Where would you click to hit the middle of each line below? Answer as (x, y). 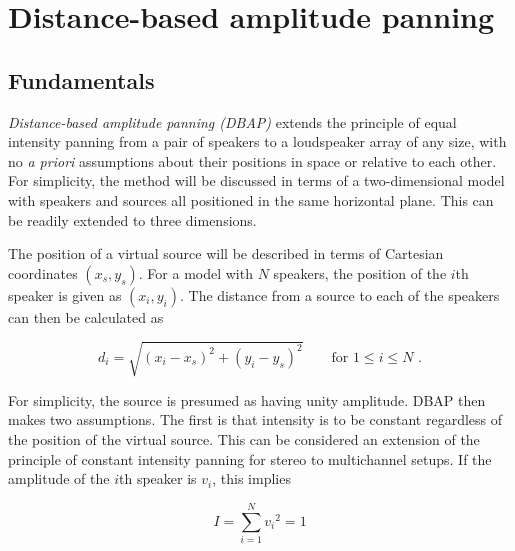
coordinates (43, 272)
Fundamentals (81, 79)
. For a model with (195, 272)
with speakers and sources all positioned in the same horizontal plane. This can (251, 199)
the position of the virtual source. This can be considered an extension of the (244, 439)
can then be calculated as (86, 316)
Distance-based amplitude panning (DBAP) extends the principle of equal (232, 121)
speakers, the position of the (360, 272)
